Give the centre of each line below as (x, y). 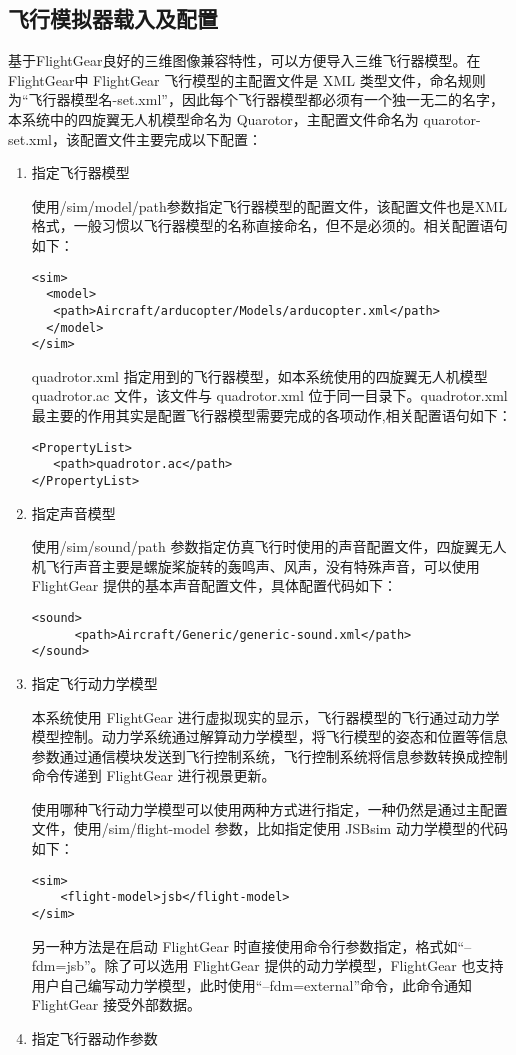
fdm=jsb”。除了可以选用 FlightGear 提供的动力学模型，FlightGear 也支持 (267, 965)
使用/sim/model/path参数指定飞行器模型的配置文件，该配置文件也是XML (269, 205)
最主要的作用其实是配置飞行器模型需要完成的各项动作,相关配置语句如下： (271, 415)
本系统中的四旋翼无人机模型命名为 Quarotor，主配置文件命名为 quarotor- (244, 118)
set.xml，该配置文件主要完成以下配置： (135, 138)
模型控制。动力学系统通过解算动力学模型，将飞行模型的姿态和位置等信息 (269, 736)
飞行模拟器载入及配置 (113, 18)
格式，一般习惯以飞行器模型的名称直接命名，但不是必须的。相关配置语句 (269, 225)
